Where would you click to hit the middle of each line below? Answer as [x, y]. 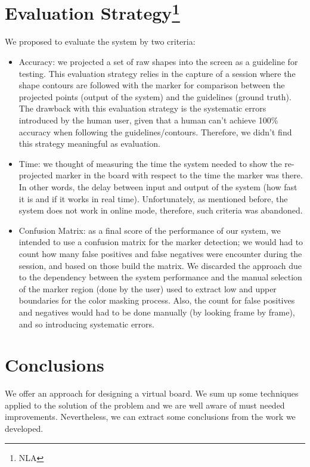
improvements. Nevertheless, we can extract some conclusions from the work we [150, 417]
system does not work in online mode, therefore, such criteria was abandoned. [161, 210]
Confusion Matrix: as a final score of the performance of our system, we [150, 230]
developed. [24, 429]
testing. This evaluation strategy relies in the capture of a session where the [157, 73]
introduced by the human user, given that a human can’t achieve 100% [148, 120]
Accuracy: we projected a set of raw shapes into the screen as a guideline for [158, 62]
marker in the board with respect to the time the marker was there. [179, 175]
